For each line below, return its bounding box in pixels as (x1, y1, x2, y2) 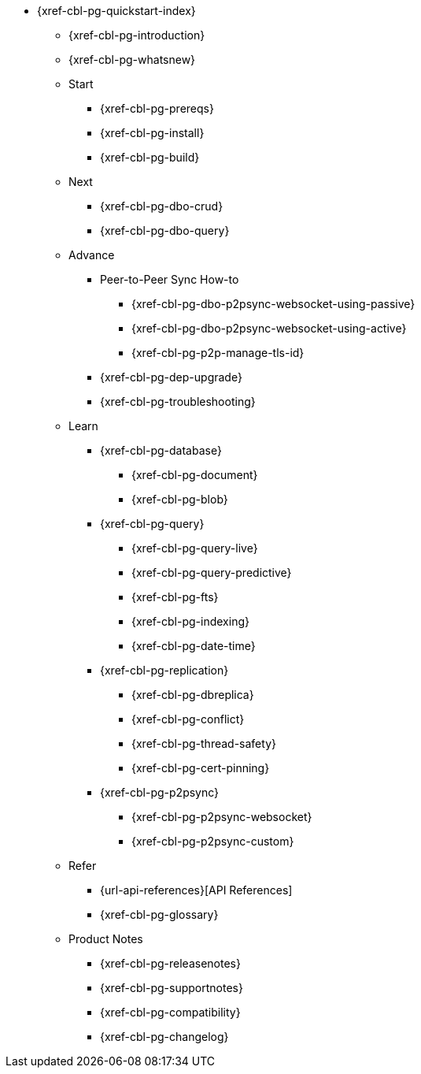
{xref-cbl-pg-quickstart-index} (37, 4, 196, 17)
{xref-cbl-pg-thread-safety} (131, 737, 276, 750)
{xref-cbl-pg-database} (100, 444, 222, 457)
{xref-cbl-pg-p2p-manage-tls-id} (131, 346, 305, 359)
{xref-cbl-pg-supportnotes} (100, 981, 243, 994)
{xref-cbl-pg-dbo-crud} (100, 199, 223, 213)
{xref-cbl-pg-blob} (131, 492, 228, 506)
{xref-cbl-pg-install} (100, 126, 205, 139)
